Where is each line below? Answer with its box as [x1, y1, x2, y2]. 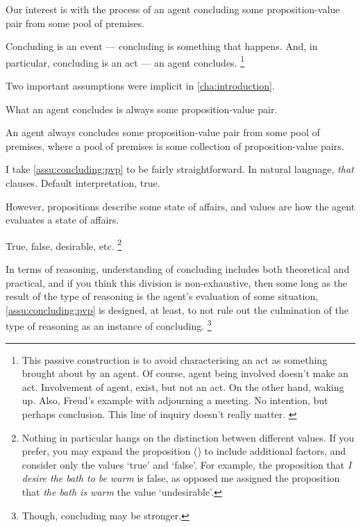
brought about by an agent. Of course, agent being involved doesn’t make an [22, 366, 349, 380]
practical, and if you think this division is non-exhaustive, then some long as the [6, 275, 348, 290]
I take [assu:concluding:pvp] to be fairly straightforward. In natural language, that [6, 162, 354, 176]
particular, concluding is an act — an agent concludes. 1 [6, 53, 245, 69]
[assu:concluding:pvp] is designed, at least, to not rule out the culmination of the [6, 302, 349, 317]
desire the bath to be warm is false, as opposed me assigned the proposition [22, 471, 340, 485]
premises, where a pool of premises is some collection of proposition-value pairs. [6, 138, 344, 153]
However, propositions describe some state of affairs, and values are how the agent [6, 199, 355, 213]
